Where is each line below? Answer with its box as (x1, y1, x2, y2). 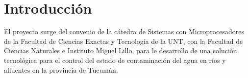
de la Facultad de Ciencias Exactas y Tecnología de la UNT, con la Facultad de (4, 36, 243, 46)
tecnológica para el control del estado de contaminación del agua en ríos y (4, 55, 226, 65)
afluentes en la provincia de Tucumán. (4, 64, 118, 75)
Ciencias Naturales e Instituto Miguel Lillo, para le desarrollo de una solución (4, 45, 237, 56)
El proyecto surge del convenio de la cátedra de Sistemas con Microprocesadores (4, 26, 244, 37)
